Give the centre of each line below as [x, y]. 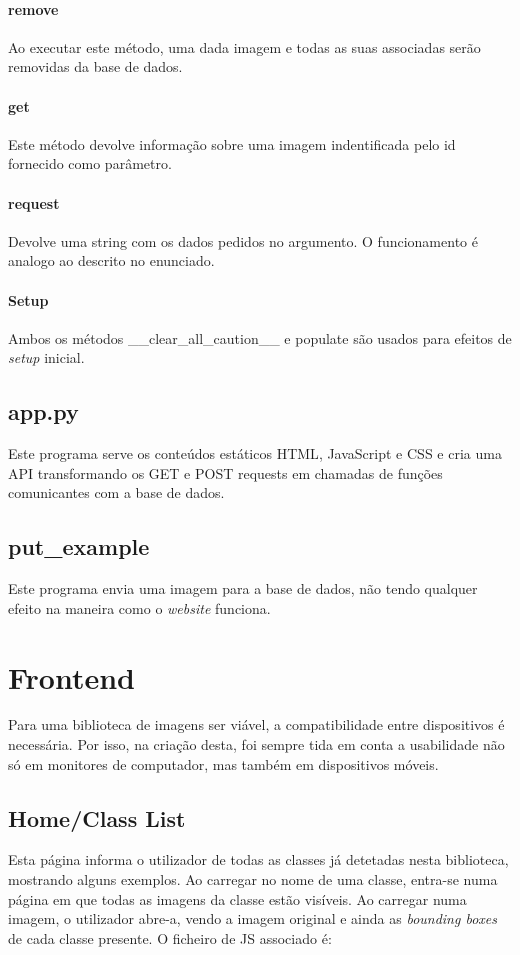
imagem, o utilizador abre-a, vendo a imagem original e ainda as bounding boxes [252, 918]
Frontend [72, 676]
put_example [79, 546]
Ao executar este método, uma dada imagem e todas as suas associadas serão [244, 46]
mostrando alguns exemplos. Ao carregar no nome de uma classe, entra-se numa [253, 879]
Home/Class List [97, 817]
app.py [43, 411]
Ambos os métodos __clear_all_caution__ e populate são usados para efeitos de [260, 337]
